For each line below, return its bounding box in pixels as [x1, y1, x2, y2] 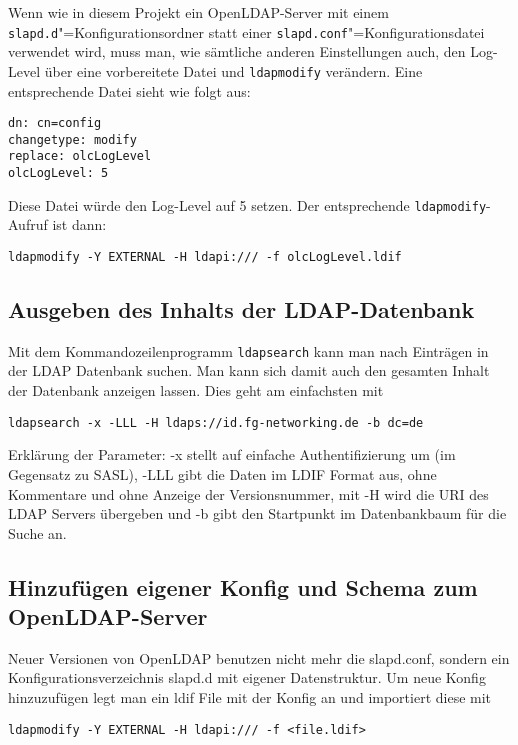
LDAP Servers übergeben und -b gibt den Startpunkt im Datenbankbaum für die [8, 503, 507, 524]
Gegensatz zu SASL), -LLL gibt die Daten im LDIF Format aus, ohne [8, 463, 437, 484]
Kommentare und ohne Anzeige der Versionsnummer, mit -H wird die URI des [8, 483, 489, 504]
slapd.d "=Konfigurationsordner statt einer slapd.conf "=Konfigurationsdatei [8, 21, 485, 42]
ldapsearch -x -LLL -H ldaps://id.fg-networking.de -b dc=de [8, 415, 424, 430]
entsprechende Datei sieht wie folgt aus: [8, 80, 251, 101]
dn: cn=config [8, 116, 102, 131]
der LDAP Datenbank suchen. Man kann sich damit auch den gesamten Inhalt [8, 360, 490, 381]
